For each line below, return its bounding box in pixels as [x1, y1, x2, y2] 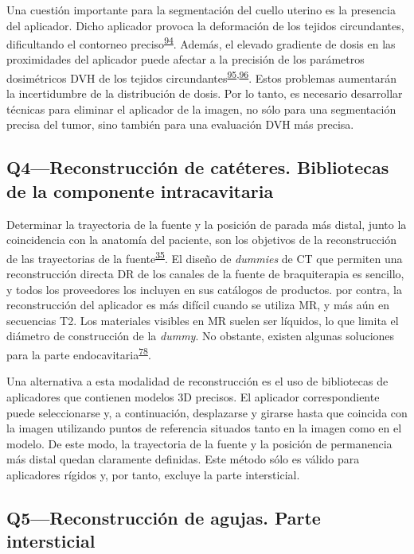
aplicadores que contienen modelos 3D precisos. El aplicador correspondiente [6, 388, 380, 405]
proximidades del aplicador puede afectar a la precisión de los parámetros [6, 51, 365, 68]
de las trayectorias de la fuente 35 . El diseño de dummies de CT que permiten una [6, 247, 403, 266]
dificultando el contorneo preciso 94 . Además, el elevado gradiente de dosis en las [6, 33, 396, 52]
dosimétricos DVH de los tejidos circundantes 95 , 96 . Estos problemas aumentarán [6, 68, 397, 86]
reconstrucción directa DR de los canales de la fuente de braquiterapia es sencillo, [6, 265, 404, 282]
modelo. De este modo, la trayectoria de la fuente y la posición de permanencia [6, 435, 393, 451]
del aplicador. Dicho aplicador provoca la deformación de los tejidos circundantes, [6, 17, 404, 33]
